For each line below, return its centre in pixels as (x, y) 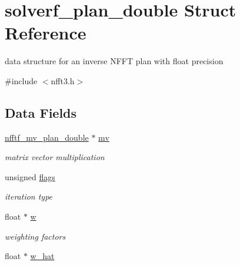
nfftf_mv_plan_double (47, 137)
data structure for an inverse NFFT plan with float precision (114, 61)
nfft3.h (63, 80)
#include (21, 80)
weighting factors (35, 236)
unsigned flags (30, 176)
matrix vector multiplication (55, 157)
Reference (46, 33)
